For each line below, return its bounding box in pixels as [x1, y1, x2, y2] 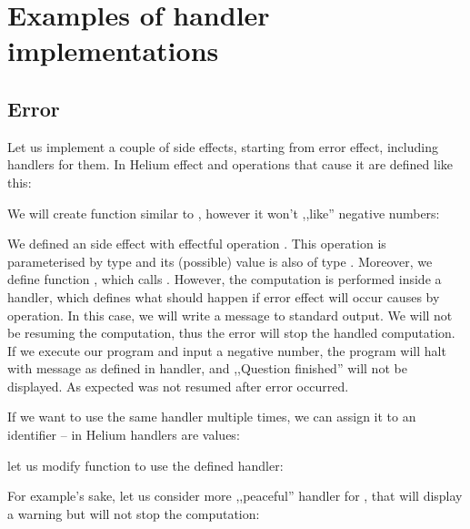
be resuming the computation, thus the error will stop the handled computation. [7, 323, 455, 342]
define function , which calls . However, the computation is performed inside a [7, 270, 442, 289]
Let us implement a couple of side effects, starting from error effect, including [7, 137, 438, 156]
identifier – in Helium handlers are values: [7, 425, 240, 444]
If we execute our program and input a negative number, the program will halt [7, 341, 446, 360]
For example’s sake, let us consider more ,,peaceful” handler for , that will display [7, 486, 463, 505]
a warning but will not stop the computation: [7, 504, 260, 523]
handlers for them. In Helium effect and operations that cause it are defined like [7, 155, 453, 174]
